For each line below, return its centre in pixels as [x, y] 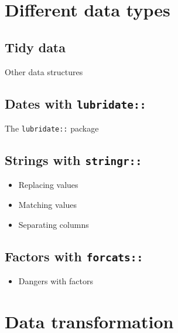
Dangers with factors [56, 280]
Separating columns [54, 224]
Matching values [48, 204]
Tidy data [35, 47]
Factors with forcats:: [74, 256]
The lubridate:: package [52, 128]
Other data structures [44, 71]
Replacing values [48, 185]
